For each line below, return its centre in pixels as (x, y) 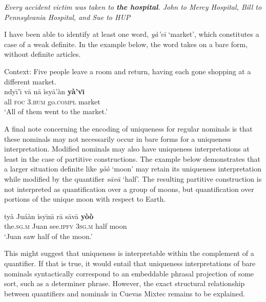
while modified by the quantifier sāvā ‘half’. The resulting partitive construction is (133, 178)
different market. (30, 81)
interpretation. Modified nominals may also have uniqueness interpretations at (127, 149)
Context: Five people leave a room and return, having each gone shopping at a (128, 71)
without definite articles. (43, 54)
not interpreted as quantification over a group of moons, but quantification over (129, 189)
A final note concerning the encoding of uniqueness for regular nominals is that (128, 128)
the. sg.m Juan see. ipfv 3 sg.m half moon (66, 226)
